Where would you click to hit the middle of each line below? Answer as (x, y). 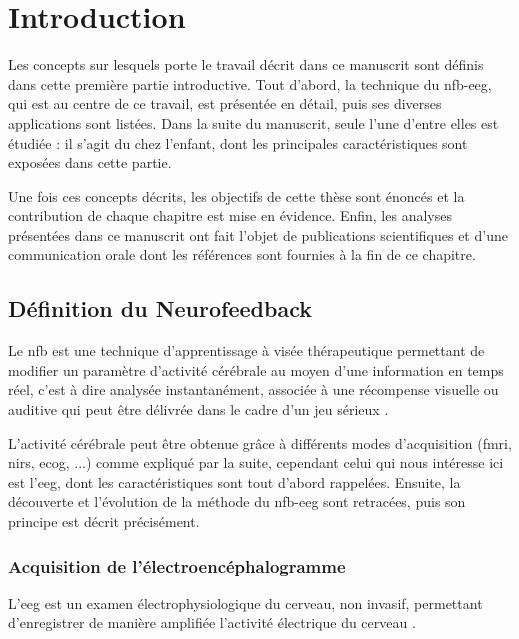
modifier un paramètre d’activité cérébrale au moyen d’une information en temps (256, 369)
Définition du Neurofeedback (160, 308)
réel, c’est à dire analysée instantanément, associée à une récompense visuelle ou (253, 389)
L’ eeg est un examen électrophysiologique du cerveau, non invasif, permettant (245, 602)
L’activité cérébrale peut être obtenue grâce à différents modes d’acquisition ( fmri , (260, 442)
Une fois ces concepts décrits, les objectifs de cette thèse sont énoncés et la (236, 195)
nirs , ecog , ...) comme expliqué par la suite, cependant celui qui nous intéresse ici (256, 462)
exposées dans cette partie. (90, 162)
